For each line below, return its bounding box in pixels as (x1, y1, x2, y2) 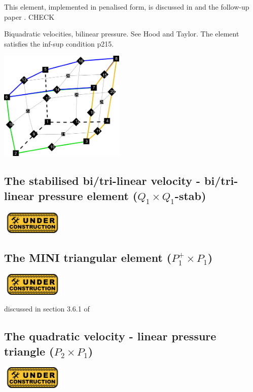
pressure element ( (38, 187, 138, 203)
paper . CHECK (4, 11, 55, 22)
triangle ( (4, 343, 54, 359)
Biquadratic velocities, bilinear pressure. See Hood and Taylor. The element (4, 28, 239, 39)
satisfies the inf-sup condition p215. (4, 38, 114, 49)
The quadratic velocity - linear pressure (4, 328, 216, 344)
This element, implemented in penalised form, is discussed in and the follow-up (4, 2, 249, 12)
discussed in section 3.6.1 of (4, 303, 90, 314)
